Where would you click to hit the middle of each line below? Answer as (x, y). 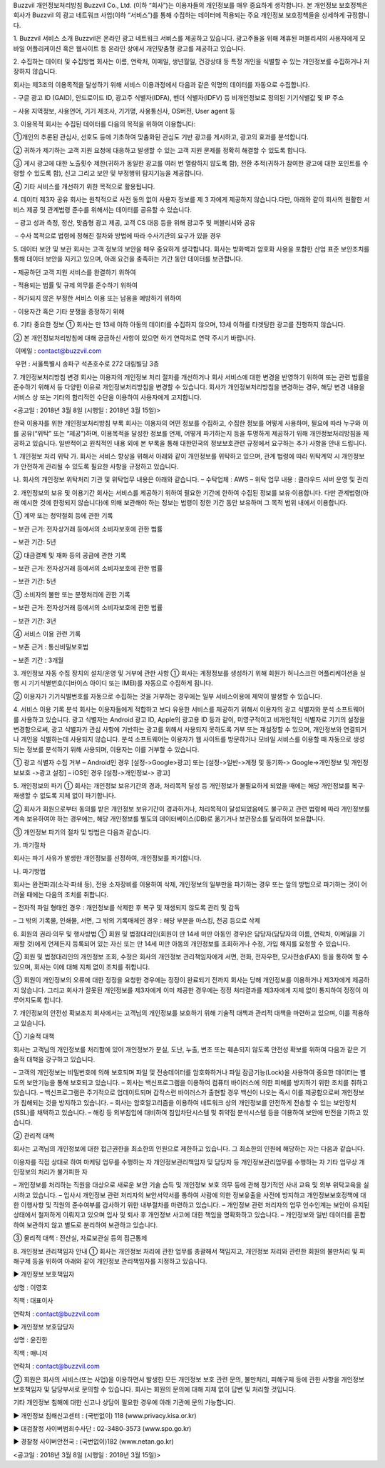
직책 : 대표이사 (33, 1301)
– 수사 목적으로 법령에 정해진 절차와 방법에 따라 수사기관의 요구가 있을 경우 (118, 236)
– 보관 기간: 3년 (35, 621)
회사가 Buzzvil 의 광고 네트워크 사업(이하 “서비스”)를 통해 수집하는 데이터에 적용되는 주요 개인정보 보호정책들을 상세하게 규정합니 (191, 15)
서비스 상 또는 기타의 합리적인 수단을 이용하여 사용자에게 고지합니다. (107, 397)
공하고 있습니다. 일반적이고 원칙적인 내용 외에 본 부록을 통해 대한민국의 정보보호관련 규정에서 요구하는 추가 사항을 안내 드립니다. (190, 444)
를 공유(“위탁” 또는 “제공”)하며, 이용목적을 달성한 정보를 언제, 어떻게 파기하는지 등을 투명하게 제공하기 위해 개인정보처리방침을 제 (191, 433)
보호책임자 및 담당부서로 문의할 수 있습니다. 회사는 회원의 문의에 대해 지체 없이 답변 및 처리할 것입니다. (154, 1389)
